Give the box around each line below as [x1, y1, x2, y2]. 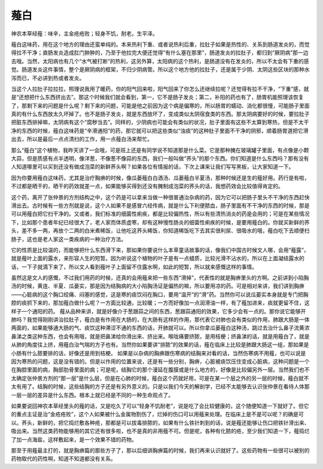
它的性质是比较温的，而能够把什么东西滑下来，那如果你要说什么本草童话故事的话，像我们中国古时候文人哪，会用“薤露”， [11, 246, 309, 254]
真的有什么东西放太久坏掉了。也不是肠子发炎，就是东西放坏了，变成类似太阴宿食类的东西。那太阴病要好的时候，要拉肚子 [11, 111, 310, 118]
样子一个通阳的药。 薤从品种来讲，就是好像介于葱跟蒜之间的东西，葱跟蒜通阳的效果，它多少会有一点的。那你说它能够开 [11, 307, 306, 315]
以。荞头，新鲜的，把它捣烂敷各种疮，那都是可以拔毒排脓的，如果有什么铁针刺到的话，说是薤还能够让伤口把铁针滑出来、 [11, 419, 310, 426]
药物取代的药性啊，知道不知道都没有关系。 [11, 455, 116, 462]
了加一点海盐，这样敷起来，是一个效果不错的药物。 [11, 435, 137, 443]
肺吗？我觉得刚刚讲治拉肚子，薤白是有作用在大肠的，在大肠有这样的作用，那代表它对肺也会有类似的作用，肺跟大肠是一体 [11, 316, 310, 323]
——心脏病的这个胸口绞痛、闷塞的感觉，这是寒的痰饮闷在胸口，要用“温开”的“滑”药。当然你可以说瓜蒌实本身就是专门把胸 [11, 291, 309, 298]
